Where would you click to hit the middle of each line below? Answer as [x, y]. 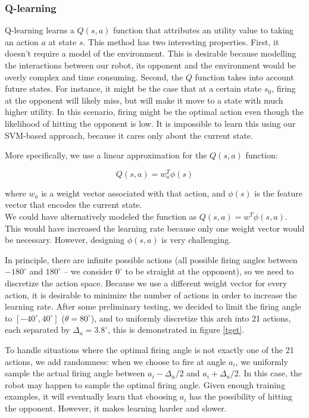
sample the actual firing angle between [75, 373]
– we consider [88, 271]
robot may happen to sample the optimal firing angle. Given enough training [145, 384]
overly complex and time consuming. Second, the [94, 77]
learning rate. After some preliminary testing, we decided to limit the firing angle [153, 306]
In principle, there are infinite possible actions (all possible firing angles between [151, 259]
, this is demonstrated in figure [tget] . [176, 330]
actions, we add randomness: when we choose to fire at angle [116, 361]
